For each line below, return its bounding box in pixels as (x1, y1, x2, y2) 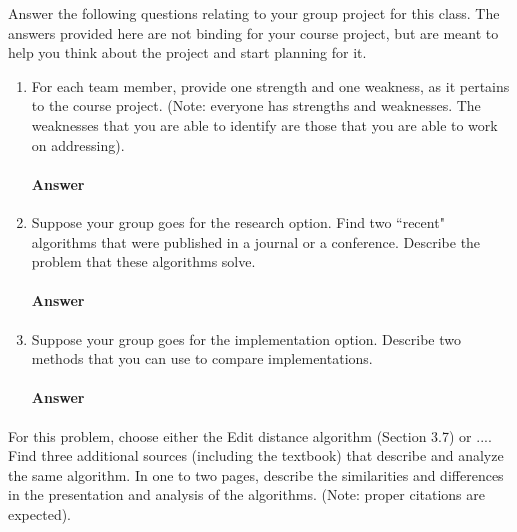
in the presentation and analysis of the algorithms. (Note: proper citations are (8, 484, 485, 505)
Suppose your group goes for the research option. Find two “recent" (31, 211, 445, 232)
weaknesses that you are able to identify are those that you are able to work (31, 114, 498, 135)
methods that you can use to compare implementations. (31, 348, 373, 369)
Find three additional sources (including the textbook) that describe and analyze (8, 445, 504, 466)
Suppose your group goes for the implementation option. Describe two (31, 328, 461, 349)
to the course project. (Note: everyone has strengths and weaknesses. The (31, 95, 481, 116)
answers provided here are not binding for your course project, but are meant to (8, 22, 499, 43)
